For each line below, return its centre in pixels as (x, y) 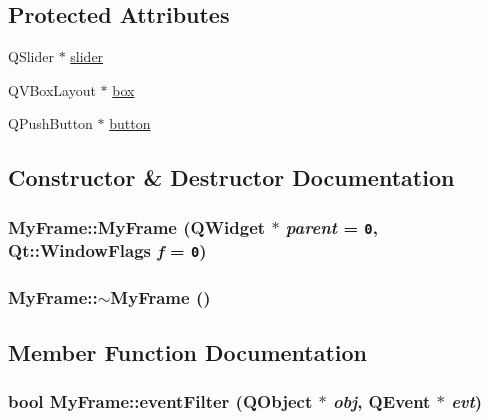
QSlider (31, 56)
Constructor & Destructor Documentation (231, 177)
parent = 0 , (331, 226)
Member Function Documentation (188, 351)
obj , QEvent (381, 401)
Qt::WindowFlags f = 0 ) (107, 250)
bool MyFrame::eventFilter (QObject (160, 401)
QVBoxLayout (52, 89)
